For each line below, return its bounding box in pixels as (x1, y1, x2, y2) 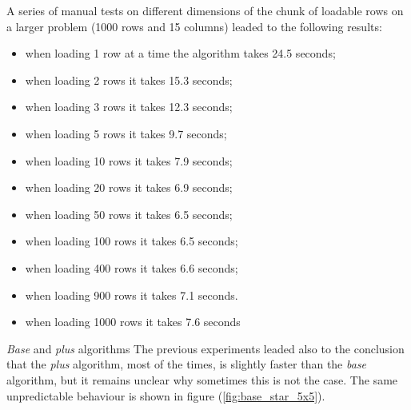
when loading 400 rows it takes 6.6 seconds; (25, 259, 238, 276)
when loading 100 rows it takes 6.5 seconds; (25, 233, 238, 249)
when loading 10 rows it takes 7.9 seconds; (25, 152, 233, 169)
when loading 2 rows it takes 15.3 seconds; (25, 71, 233, 88)
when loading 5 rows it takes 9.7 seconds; (25, 125, 227, 141)
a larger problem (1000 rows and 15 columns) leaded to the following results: (6, 18, 382, 34)
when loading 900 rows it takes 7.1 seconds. (25, 286, 238, 303)
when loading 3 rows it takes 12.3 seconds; (25, 98, 233, 115)
